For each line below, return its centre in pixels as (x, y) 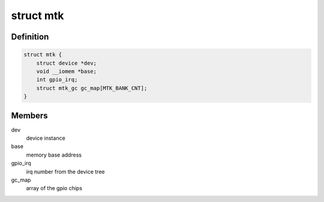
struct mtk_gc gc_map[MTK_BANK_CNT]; (92, 88)
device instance (46, 138)
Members (29, 116)
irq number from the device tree (65, 172)
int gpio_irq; (57, 80)
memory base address (54, 155)
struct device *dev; (67, 63)
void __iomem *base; (67, 71)
